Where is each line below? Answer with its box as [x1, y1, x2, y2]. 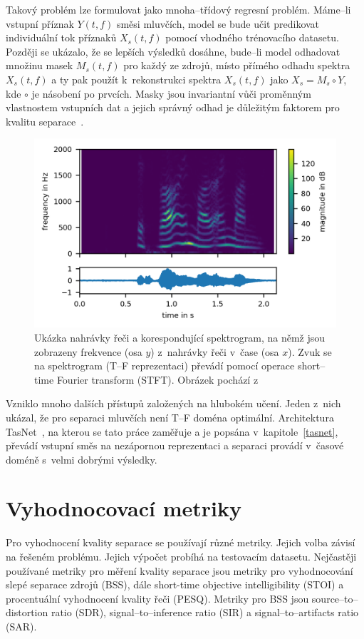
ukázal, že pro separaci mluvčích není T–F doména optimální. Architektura [6, 409, 334, 424]
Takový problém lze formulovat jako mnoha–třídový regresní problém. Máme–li [6, 2, 351, 16]
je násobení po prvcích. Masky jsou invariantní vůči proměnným [31, 86, 311, 101]
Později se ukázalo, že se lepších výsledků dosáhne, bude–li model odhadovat [6, 44, 340, 58]
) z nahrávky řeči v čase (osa [150, 344, 279, 359]
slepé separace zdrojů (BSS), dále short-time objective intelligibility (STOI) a [6, 577, 344, 592]
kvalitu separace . [6, 113, 84, 128]
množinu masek [6, 58, 73, 73]
